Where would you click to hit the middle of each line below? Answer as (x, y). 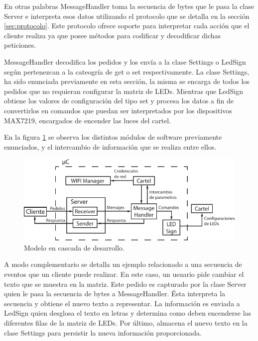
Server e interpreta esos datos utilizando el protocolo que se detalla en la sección (127, 16)
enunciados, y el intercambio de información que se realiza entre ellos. (110, 146)
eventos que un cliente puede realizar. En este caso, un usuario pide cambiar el (124, 274)
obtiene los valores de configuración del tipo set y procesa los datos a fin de (119, 101)
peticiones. (20, 45)
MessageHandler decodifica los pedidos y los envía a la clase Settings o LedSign (125, 61)
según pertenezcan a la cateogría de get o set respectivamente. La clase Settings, (127, 71)
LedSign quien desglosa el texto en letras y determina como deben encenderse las (128, 313)
